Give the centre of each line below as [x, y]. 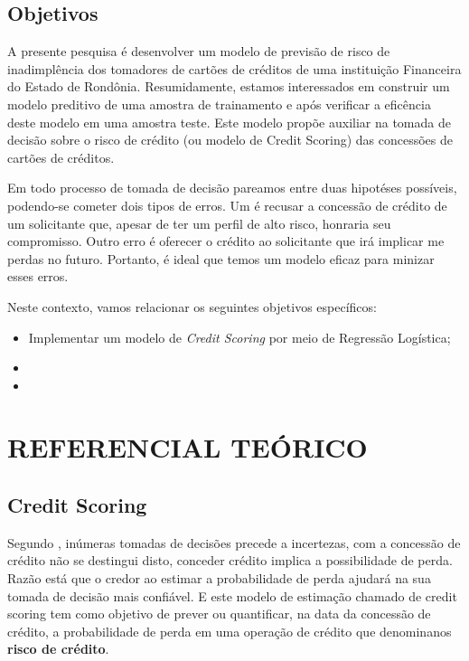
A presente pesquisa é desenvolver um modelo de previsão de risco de [199, 51]
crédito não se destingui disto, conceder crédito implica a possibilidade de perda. [230, 560]
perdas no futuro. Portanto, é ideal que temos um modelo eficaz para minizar [221, 258]
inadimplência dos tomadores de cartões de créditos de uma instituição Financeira [234, 68]
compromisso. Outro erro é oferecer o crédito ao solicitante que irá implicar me [226, 241]
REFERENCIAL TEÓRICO [188, 447]
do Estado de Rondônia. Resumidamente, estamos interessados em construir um [229, 86]
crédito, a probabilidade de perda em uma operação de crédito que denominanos [230, 631]
